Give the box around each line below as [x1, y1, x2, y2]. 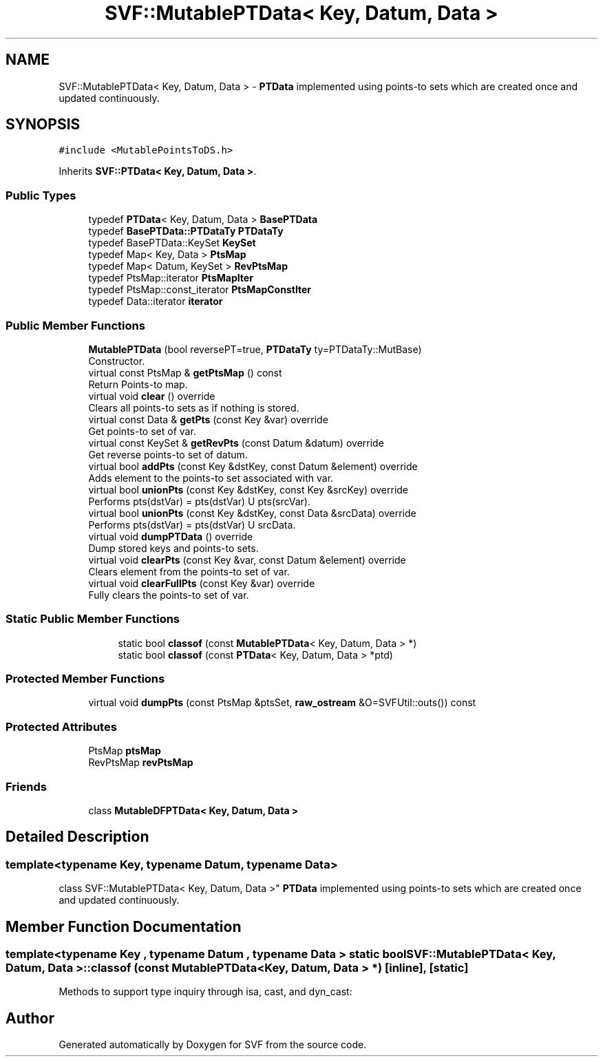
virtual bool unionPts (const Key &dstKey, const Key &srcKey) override [88, 483, 409, 496]
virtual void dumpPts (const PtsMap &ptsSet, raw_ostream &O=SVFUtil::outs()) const [88, 697, 476, 709]
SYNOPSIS [6, 116, 81, 134]
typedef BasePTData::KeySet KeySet [88, 237, 256, 249]
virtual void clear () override [88, 390, 215, 402]
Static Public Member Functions [6, 612, 180, 626]
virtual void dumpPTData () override [88, 530, 253, 542]
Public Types [6, 188, 76, 202]
